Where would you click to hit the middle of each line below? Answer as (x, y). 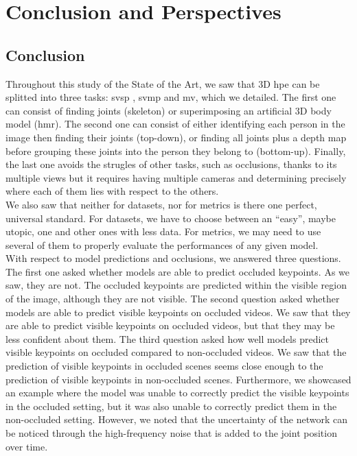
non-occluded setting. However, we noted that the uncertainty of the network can (176, 419)
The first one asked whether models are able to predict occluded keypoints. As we (177, 271)
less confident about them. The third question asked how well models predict (168, 338)
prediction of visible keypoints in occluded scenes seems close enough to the (164, 366)
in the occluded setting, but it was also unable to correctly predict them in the (171, 406)
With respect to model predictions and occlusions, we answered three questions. (173, 258)
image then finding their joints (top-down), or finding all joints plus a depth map (176, 137)
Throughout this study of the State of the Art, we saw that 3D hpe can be (163, 83)
